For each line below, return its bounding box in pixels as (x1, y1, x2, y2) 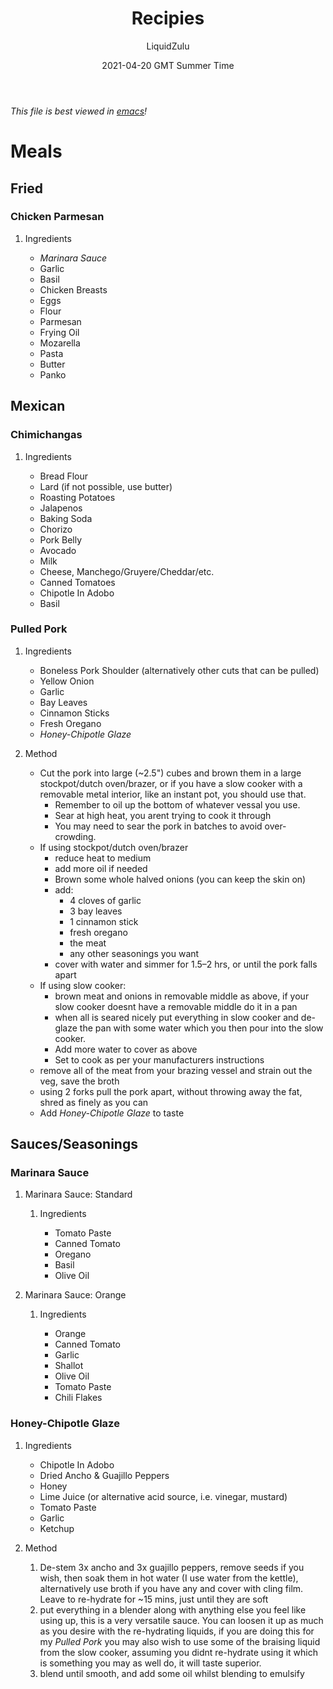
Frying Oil (39, 326, 80, 338)
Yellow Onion (39, 675, 95, 687)
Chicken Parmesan (10, 210, 105, 224)
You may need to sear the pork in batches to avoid (54, 820, 263, 832)
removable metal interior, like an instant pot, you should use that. (39, 788, 307, 800)
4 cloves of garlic (69, 894, 142, 906)
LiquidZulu (146, 40, 190, 52)
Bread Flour (39, 470, 89, 482)
